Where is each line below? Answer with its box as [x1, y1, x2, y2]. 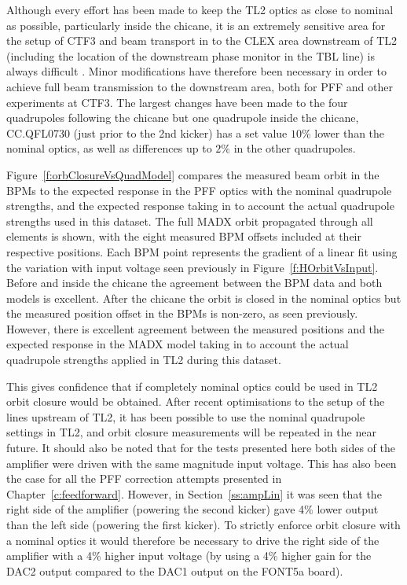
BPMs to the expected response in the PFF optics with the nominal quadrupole [6, 182, 392, 198]
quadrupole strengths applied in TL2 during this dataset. [6, 351, 281, 368]
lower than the [314, 124, 385, 141]
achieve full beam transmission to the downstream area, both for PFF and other [6, 78, 393, 94]
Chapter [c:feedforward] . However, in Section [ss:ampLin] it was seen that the [6, 485, 382, 502]
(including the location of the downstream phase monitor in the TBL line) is [6, 47, 375, 64]
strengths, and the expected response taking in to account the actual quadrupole [6, 197, 394, 214]
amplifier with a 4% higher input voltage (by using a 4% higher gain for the [6, 547, 372, 564]
